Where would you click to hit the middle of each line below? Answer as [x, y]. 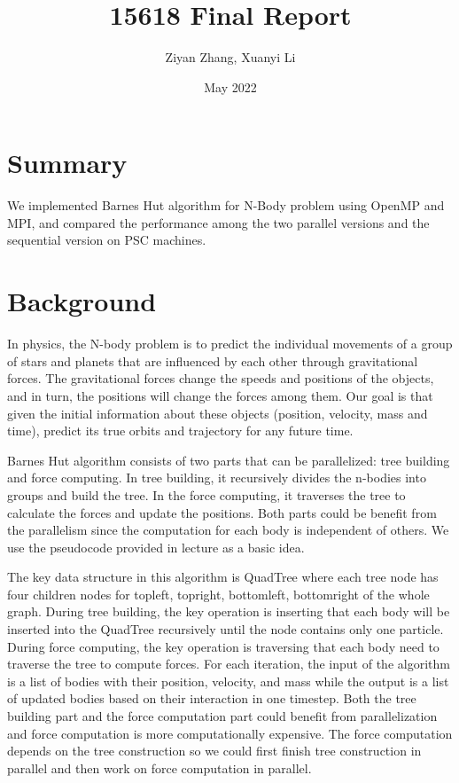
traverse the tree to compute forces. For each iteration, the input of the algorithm [229, 664]
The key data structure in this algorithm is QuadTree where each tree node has [223, 577]
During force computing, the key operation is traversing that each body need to [223, 646]
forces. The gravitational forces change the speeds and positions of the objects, [221, 378]
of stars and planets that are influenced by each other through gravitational [213, 360]
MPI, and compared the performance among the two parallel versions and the [218, 222]
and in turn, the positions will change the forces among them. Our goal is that [220, 395]
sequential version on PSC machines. [107, 240]
